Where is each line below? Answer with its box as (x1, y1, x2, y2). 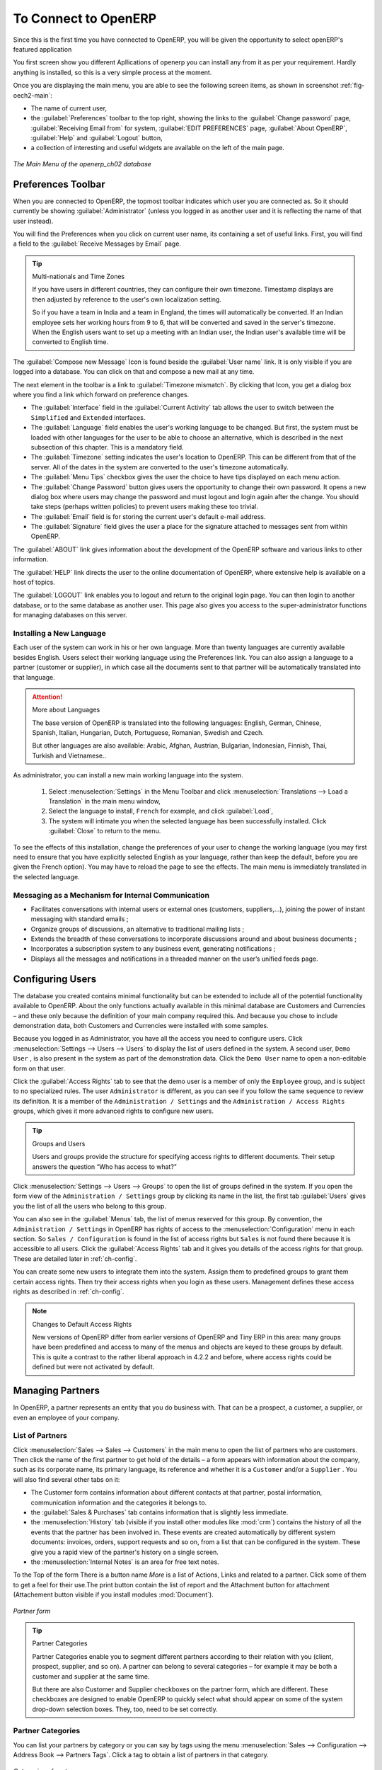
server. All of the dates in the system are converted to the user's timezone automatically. (30, 462, 289, 471)
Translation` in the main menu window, (48, 797, 161, 806)
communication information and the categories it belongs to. (30, 1498, 207, 1507)
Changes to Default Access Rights (32, 1320, 132, 1328)
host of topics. (13, 578, 56, 587)
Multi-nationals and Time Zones (32, 273, 125, 281)
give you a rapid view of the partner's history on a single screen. (30, 1548, 219, 1556)
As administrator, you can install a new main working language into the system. (13, 771, 243, 780)
